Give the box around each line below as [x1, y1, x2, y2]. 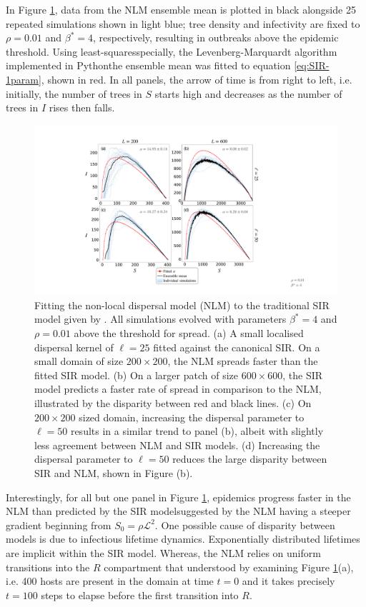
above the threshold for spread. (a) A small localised [74, 326, 304, 341]
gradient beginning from [6, 517, 112, 532]
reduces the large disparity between [172, 451, 327, 466]
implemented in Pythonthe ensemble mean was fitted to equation [6, 58, 291, 73]
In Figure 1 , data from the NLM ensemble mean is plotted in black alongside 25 [6, 2, 356, 16]
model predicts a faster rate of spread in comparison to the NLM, [34, 381, 322, 396]
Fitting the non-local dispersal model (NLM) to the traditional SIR [34, 297, 330, 312]
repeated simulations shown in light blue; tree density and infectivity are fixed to [6, 16, 360, 31]
